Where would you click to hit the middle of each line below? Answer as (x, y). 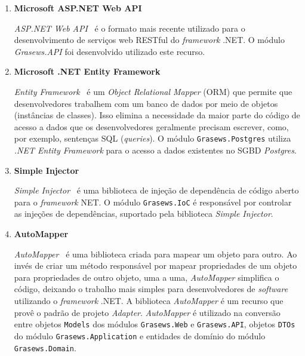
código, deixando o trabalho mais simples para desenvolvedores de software (151, 289)
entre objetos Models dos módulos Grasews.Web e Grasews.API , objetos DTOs (155, 324)
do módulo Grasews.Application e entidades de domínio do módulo (140, 335)
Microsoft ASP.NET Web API (78, 8)
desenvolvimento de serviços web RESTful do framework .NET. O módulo (149, 40)
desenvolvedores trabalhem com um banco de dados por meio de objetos (146, 103)
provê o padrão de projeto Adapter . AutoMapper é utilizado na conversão (147, 312)
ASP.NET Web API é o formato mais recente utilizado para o (130, 28)
